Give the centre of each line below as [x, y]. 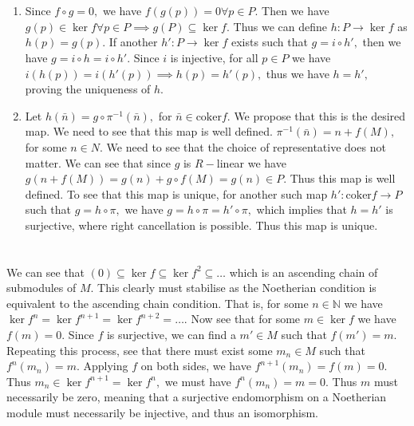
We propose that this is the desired [320, 115]
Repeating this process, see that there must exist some [140, 350]
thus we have [298, 73]
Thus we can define [280, 26]
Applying [106, 366]
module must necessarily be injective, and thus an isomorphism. [162, 413]
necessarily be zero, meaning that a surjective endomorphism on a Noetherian [197, 397]
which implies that [302, 209]
